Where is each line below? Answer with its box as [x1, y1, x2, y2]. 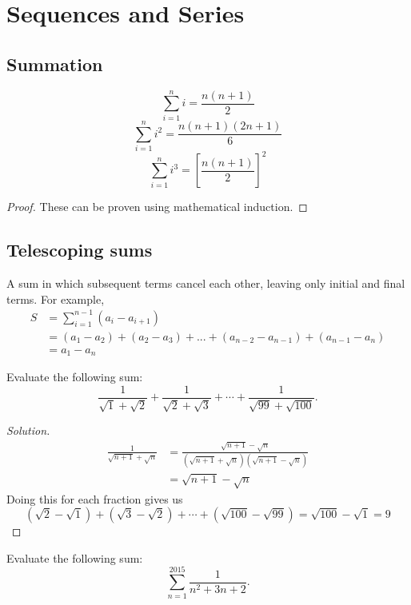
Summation [6, 51, 103, 76]
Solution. [6, 422, 50, 439]
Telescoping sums [6, 237, 153, 262]
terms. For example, [6, 290, 105, 307]
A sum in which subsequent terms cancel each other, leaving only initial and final [6, 275, 405, 292]
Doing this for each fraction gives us [6, 490, 183, 507]
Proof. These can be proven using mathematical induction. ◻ [6, 198, 308, 215]
